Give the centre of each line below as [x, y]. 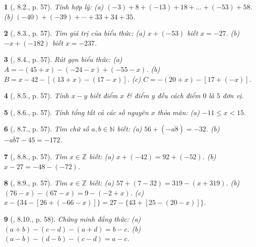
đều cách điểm [179, 95]
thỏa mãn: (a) [179, 112]
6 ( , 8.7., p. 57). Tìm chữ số [47, 129]
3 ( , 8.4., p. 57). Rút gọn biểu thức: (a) [63, 59]
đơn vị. [233, 95]
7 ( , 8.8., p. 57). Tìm [36, 156]
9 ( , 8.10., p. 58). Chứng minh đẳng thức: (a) [72, 218]
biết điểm [103, 95]
